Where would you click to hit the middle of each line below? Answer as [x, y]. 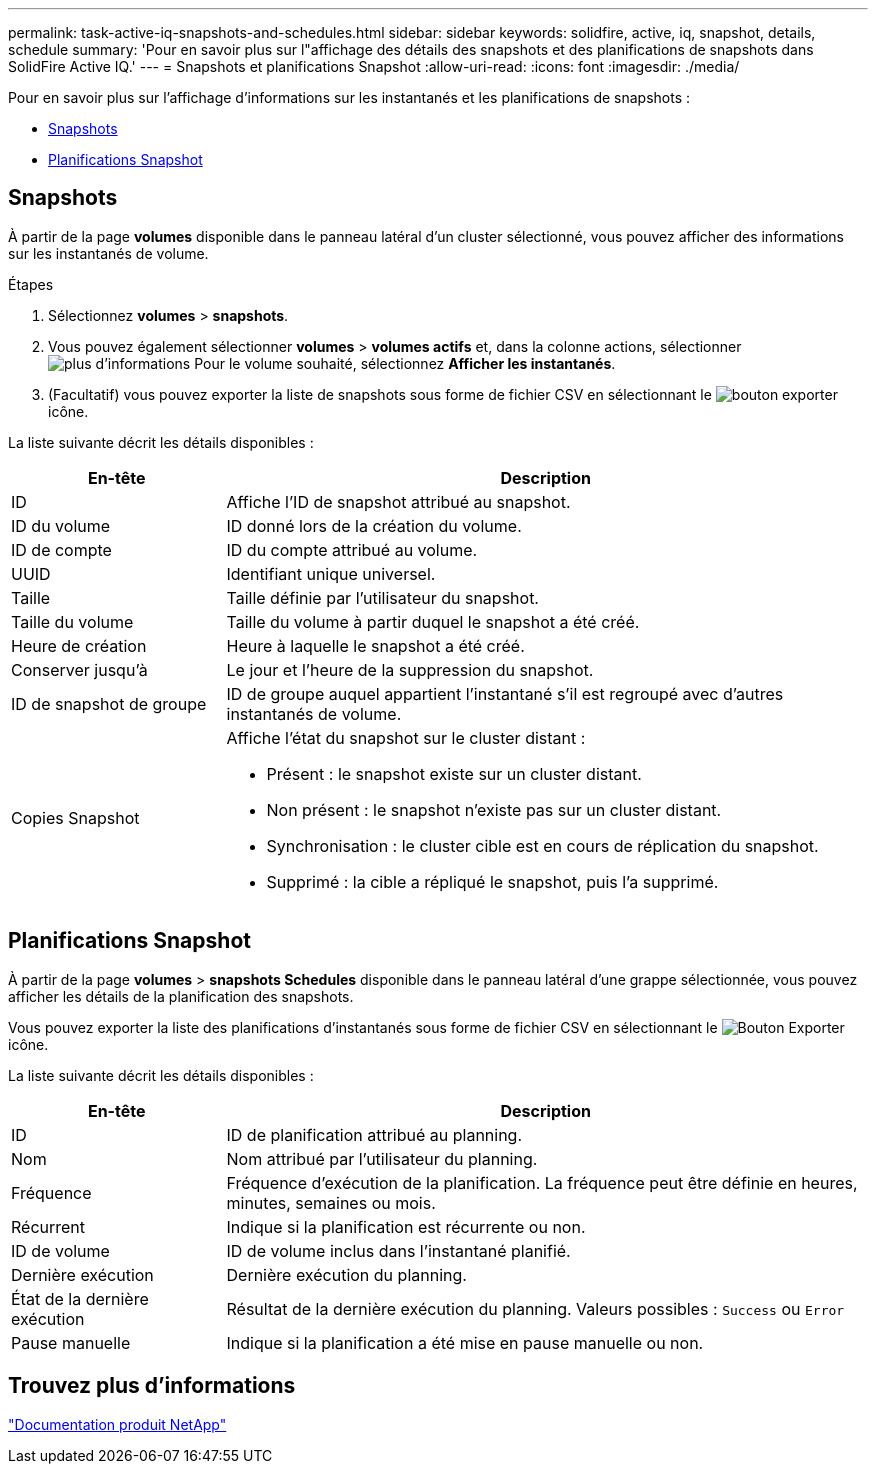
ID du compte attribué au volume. [352, 549]
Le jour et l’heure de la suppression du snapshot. [410, 669]
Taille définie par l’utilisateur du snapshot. [382, 597]
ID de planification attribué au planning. [374, 1134]
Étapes [31, 284]
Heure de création [79, 645]
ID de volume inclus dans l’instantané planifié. [398, 1250]
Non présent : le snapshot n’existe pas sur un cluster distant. [494, 809]
